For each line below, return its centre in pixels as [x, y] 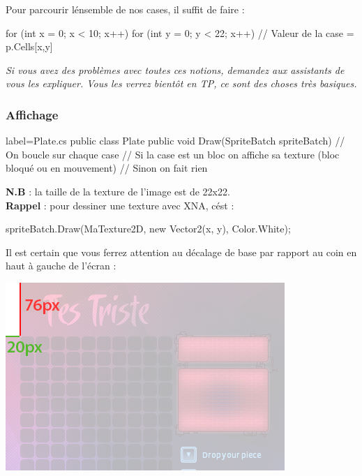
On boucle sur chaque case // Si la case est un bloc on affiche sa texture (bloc [173, 154]
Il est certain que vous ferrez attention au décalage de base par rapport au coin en [181, 252]
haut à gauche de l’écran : [61, 266]
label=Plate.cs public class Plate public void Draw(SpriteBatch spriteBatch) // [175, 141]
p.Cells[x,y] [29, 46]
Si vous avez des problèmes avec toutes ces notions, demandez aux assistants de [175, 69]
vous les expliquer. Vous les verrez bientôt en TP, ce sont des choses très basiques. [181, 83]
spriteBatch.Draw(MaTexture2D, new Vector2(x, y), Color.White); [148, 229]
